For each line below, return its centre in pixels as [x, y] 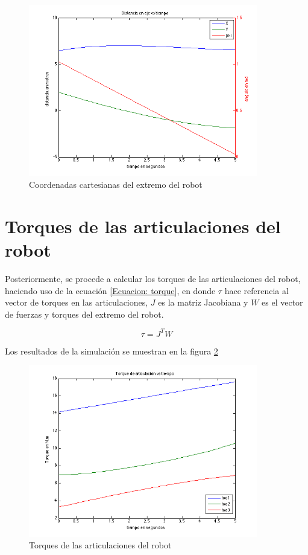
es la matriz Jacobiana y [203, 302]
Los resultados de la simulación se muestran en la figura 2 [112, 351]
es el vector [282, 302]
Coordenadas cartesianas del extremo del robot [116, 184]
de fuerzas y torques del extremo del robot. [84, 314]
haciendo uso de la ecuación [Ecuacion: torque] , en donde [110, 290]
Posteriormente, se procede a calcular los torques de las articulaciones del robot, [153, 278]
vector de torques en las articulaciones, [77, 302]
